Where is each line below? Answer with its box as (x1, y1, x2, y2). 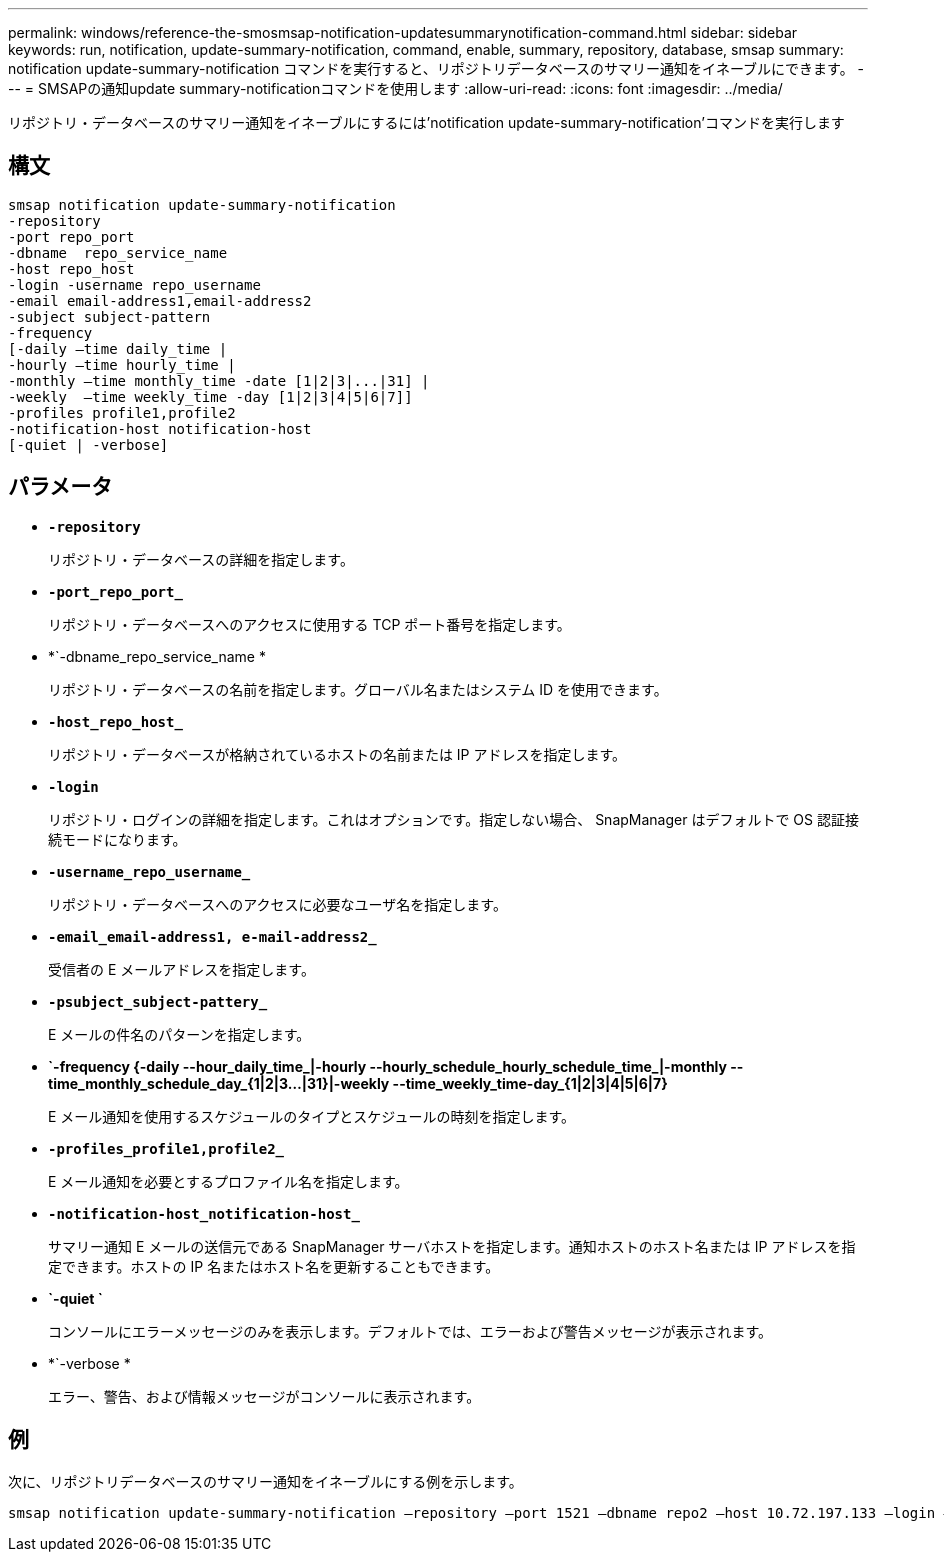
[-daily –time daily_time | (8, 340, 228, 357)
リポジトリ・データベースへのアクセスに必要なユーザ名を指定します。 (48, 895, 507, 913)
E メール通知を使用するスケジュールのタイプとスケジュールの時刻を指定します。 (48, 1107, 575, 1125)
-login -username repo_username (8, 276, 261, 293)
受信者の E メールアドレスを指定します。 (48, 960, 315, 978)
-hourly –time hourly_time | (8, 356, 236, 373)
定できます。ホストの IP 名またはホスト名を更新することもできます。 (48, 1257, 500, 1275)
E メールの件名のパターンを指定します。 (48, 1025, 311, 1043)
